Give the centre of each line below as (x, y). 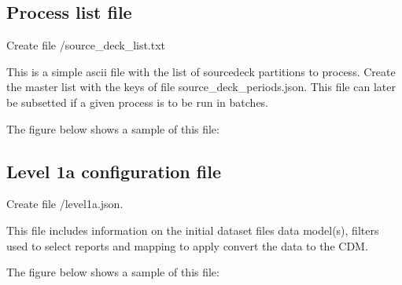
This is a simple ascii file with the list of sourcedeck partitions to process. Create (201, 71)
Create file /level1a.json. (65, 204)
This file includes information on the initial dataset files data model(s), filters (193, 230)
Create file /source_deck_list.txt (86, 45)
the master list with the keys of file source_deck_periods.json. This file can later (201, 87)
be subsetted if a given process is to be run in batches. (138, 102)
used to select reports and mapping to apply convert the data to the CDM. (187, 245)
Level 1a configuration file (114, 171)
